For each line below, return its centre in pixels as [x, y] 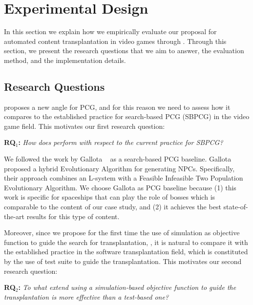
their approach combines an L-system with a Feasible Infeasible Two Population [124, 178]
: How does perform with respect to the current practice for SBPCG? [121, 142]
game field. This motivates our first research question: [84, 126]
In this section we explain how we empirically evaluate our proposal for [110, 31]
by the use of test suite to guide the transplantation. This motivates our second [123, 261]
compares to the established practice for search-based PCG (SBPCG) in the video [127, 116]
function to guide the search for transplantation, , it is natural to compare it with [126, 242]
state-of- [236, 207]
